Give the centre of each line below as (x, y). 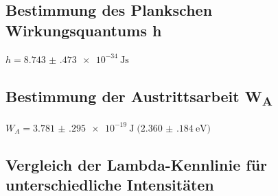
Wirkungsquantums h (84, 30)
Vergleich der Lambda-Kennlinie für (137, 164)
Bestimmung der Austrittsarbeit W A (139, 97)
